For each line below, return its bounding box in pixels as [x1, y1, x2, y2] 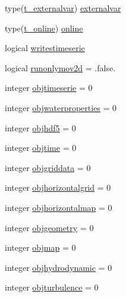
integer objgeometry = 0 [5, 221, 94, 233]
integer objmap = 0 [5, 241, 76, 254]
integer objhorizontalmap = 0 [5, 201, 112, 213]
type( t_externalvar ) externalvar [5, 2, 121, 14]
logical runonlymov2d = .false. [5, 61, 116, 74]
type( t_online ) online [5, 21, 83, 34]
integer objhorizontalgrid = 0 [5, 181, 111, 194]
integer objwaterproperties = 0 [5, 101, 117, 113]
